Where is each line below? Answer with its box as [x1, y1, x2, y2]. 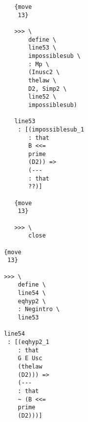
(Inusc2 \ [28, 69, 60, 76]
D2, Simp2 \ [28, 85, 67, 92]
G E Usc [18, 355, 42, 362]
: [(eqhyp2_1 [7, 338, 50, 345]
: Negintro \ [18, 306, 60, 313]
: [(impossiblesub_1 [18, 126, 84, 133]
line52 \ [28, 93, 56, 101]
